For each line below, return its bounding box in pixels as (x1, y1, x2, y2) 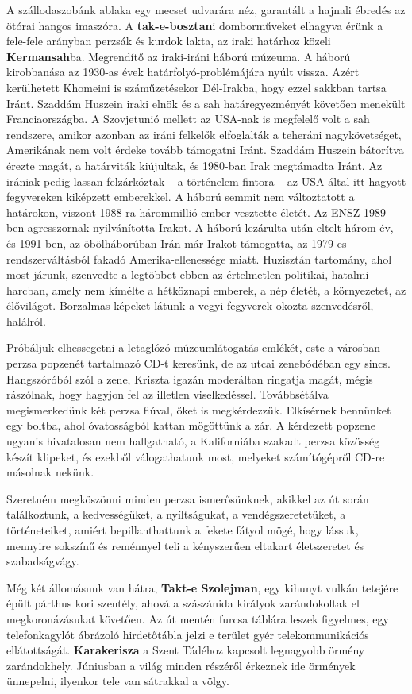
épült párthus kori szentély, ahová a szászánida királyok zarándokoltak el (6, 595, 360, 611)
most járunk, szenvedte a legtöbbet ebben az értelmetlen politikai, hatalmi (6, 266, 369, 283)
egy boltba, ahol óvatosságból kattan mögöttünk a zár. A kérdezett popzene (6, 417, 375, 434)
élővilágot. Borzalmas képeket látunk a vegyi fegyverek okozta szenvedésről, (6, 297, 374, 314)
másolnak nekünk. (6, 464, 94, 480)
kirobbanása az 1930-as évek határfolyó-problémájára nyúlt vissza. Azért (6, 64, 360, 80)
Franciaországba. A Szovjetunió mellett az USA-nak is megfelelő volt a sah (6, 110, 370, 127)
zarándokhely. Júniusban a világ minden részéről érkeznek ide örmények (6, 657, 356, 673)
